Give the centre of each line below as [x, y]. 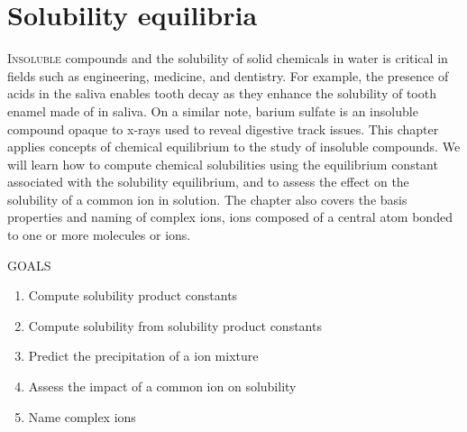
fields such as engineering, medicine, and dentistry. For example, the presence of [228, 75]
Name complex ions [82, 416]
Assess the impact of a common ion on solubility [162, 386]
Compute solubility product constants [133, 295]
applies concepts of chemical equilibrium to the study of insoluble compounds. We [234, 147]
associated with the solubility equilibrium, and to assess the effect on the [208, 182]
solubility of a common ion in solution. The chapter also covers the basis [207, 199]
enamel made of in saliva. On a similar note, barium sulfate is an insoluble [213, 110]
